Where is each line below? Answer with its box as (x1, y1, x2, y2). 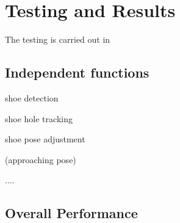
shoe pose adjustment (5, 133, 85, 145)
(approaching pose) (5, 153, 76, 166)
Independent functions (5, 63, 149, 82)
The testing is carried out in (5, 33, 110, 46)
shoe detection (5, 91, 59, 104)
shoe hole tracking (5, 112, 73, 125)
